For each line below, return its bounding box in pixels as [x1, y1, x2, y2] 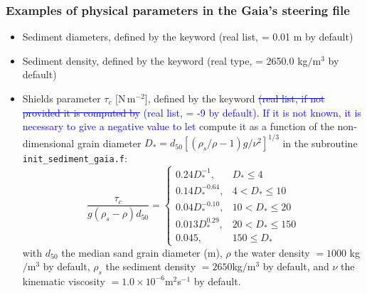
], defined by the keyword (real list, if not [144, 91, 325, 105]
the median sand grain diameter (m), [61, 245, 223, 260]
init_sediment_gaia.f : [22, 151, 127, 166]
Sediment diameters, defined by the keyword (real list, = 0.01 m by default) [22, 29, 353, 44]
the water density [234, 245, 310, 260]
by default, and [262, 259, 329, 274]
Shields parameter [22, 91, 101, 105]
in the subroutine [282, 135, 358, 150]
